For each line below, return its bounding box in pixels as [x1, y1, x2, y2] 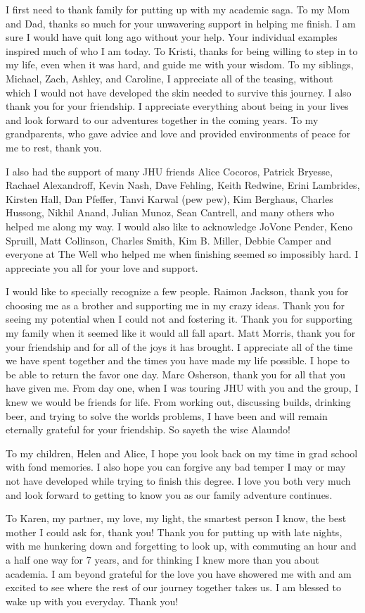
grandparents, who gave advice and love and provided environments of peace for [6, 126, 351, 141]
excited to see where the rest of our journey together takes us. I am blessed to [6, 580, 341, 595]
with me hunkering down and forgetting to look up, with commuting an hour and [6, 538, 357, 553]
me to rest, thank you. [6, 140, 102, 154]
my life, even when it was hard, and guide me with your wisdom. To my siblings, [6, 57, 354, 72]
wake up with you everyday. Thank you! [6, 593, 179, 608]
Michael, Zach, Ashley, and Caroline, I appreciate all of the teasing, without [6, 70, 333, 85]
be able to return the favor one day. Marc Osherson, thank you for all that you [6, 366, 346, 381]
